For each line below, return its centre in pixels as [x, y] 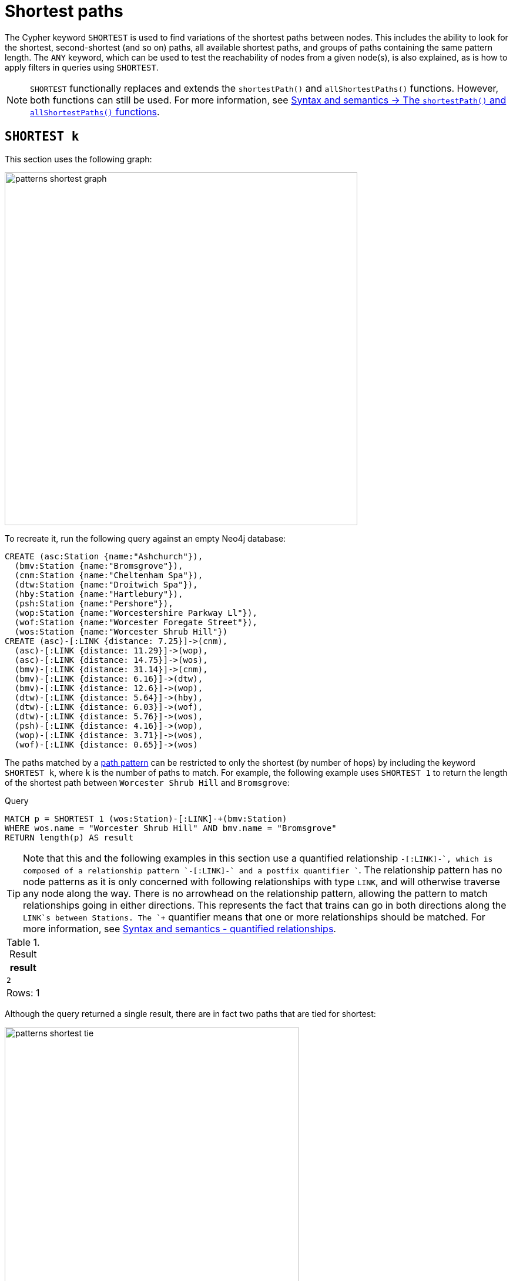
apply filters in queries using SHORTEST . [82, 67]
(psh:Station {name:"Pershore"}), [94, 603]
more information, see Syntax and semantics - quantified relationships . [180, 928]
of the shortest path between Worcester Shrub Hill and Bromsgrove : [147, 782]
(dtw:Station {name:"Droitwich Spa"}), [106, 584]
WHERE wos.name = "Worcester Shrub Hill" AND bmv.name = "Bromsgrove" [171, 828]
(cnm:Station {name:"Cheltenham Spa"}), [109, 575]
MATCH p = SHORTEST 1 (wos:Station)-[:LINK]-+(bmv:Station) [146, 818]
